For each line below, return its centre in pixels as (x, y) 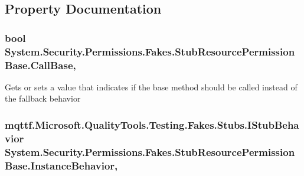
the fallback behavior (43, 98)
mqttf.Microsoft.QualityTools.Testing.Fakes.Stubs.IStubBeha (152, 124)
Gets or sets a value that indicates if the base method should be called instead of (151, 87)
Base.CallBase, (40, 65)
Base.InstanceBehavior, (61, 165)
